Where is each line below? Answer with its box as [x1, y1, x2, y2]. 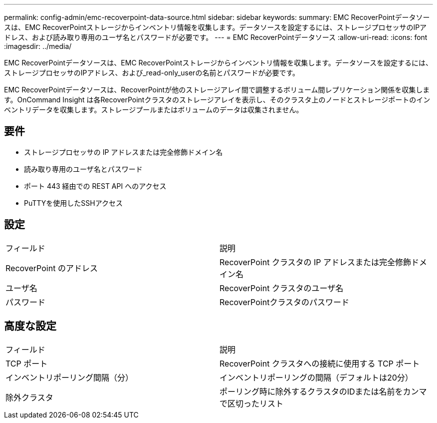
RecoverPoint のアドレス [5, 263, 98, 273]
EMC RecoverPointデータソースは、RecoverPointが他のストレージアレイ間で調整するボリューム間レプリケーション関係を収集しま [4, 85, 430, 94]
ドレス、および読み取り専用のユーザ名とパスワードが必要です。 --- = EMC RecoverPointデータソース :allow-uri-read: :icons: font [4, 33, 428, 41]
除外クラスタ [5, 392, 53, 403]
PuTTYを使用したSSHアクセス [24, 198, 123, 207]
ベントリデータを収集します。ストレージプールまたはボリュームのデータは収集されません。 [4, 105, 303, 114]
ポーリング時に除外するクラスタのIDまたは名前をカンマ [219, 386, 427, 397]
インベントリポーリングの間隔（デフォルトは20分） [219, 372, 413, 383]
